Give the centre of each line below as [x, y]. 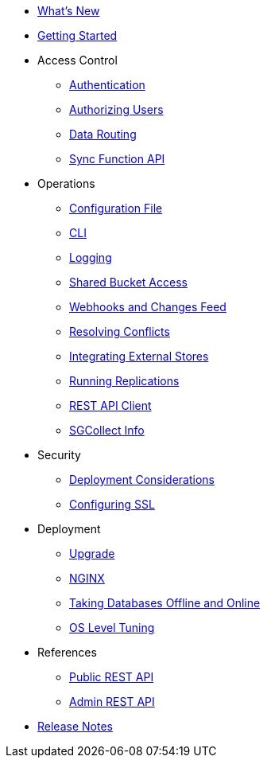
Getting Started [77, 35]
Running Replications [124, 381]
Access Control [77, 60]
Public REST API [112, 677]
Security [59, 455]
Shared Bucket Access [128, 282]
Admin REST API [112, 702]
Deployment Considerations [142, 479]
